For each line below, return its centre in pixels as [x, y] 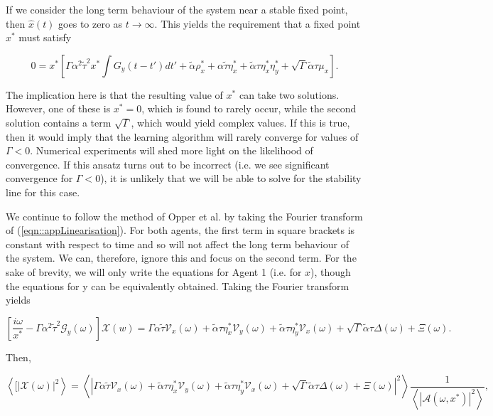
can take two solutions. [289, 94]
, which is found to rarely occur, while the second [249, 108]
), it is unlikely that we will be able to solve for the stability [231, 178]
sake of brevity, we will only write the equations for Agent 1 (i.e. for [154, 271]
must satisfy [45, 37]
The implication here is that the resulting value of [114, 94]
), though [331, 271]
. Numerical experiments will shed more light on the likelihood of [172, 150]
